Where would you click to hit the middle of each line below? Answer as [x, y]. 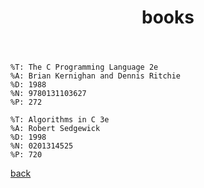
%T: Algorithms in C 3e [60, 120]
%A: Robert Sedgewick [55, 129]
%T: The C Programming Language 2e [84, 67]
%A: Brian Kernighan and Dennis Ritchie [96, 76]
